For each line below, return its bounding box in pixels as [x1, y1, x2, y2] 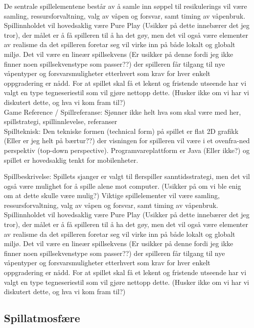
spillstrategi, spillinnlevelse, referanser [4, 116, 117, 126]
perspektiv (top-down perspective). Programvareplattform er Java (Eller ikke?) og [4, 145, 250, 155]
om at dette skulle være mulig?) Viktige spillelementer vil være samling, [4, 190, 220, 201]
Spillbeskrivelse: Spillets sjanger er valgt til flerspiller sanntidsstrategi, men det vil [4, 171, 250, 181]
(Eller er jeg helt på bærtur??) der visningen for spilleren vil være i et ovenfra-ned [4, 135, 250, 146]
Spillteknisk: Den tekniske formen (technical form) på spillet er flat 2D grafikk [4, 126, 239, 136]
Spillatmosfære [4, 310, 80, 326]
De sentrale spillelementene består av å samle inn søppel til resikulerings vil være [4, 1, 247, 11]
